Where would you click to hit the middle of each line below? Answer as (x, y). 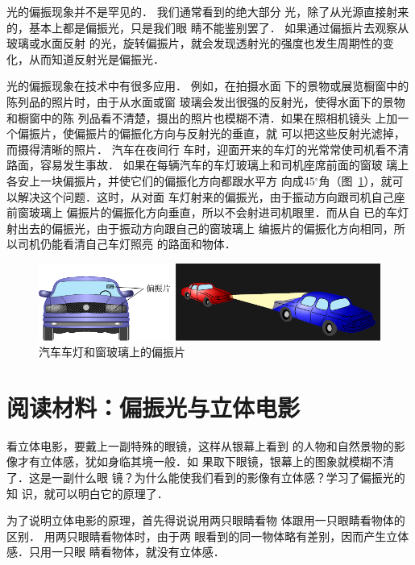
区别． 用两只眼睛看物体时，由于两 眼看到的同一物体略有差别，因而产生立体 (208, 536)
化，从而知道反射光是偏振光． (85, 58)
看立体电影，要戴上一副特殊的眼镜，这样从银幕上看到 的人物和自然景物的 (200, 445)
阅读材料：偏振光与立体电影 (154, 407)
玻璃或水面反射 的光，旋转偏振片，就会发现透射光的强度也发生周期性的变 (200, 43)
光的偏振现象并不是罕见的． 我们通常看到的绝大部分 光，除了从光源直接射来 (208, 11)
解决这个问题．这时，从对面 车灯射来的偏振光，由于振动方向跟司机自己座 (211, 196)
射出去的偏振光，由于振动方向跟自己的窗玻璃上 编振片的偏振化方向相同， (200, 228)
